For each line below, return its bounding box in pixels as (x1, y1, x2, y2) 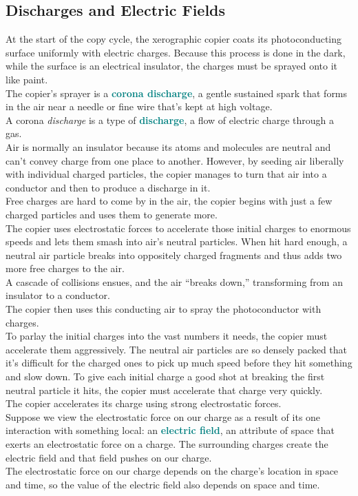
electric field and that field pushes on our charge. (6, 450, 212, 464)
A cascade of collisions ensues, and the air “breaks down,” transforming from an (6, 274, 343, 289)
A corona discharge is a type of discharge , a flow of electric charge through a (6, 112, 334, 127)
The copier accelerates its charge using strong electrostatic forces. (6, 396, 282, 411)
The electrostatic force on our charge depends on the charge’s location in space (6, 464, 339, 478)
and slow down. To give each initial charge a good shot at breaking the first (6, 369, 325, 384)
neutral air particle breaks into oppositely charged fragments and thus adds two (6, 247, 342, 262)
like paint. (6, 72, 48, 86)
